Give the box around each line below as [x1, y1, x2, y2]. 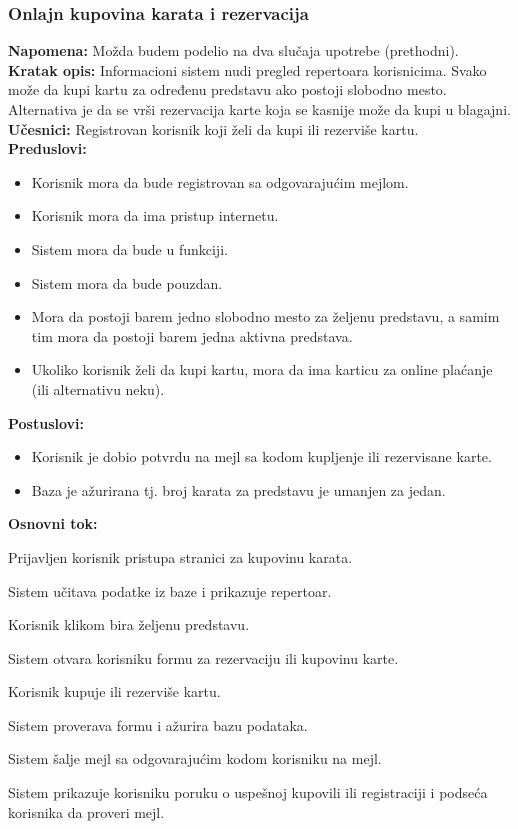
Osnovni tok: [8, 513, 98, 534]
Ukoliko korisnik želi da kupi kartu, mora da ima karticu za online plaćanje [31, 359, 493, 380]
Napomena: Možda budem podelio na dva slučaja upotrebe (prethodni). [8, 40, 459, 61]
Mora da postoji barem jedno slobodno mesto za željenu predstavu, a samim [31, 306, 500, 327]
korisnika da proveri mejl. [8, 801, 165, 822]
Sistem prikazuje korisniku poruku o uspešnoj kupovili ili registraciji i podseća [8, 782, 488, 803]
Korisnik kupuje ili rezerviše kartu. [8, 681, 221, 702]
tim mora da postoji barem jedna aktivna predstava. [31, 325, 353, 346]
